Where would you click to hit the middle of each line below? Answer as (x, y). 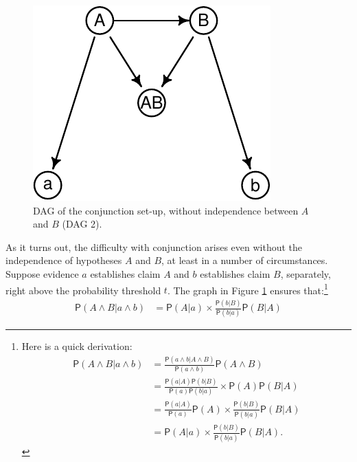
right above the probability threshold (83, 290)
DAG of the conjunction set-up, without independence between (166, 210)
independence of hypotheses (64, 260)
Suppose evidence (42, 273)
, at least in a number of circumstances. (245, 260)
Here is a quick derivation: (77, 346)
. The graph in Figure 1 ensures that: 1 (247, 289)
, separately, (306, 273)
